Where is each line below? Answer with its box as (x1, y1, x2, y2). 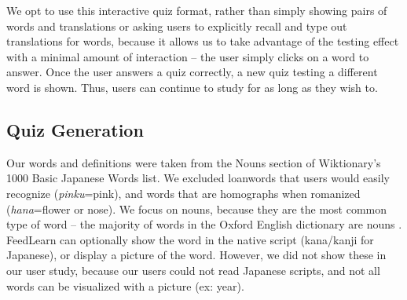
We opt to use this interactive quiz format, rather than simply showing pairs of (6, 2, 387, 18)
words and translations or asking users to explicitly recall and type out (6, 17, 347, 34)
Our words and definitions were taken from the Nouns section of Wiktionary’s (6, 154, 381, 170)
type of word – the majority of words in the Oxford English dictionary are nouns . (6, 216, 402, 232)
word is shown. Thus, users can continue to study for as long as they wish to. (6, 79, 378, 95)
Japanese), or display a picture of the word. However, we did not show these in (6, 247, 387, 263)
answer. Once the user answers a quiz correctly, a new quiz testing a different (6, 64, 378, 80)
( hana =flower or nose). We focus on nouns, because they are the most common (6, 200, 387, 217)
